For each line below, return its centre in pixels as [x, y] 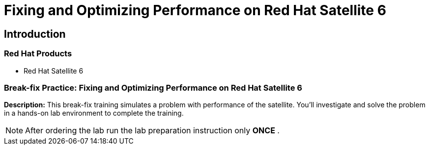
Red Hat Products [38, 54]
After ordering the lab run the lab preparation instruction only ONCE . [152, 131]
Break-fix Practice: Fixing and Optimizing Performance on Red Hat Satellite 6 [153, 87]
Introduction [35, 34]
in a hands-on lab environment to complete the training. [94, 113]
